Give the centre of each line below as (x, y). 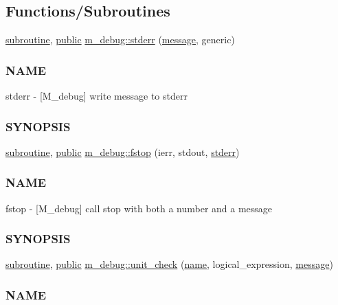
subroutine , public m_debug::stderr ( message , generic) (120, 39)
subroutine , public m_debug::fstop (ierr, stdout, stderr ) (123, 151)
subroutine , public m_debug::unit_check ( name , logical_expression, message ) (169, 264)
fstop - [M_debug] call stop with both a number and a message (139, 208)
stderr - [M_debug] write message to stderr (97, 96)
